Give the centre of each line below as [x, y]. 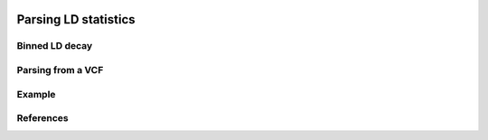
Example [36, 94]
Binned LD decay [55, 46]
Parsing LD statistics [76, 19]
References [42, 118]
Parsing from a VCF [60, 70]
